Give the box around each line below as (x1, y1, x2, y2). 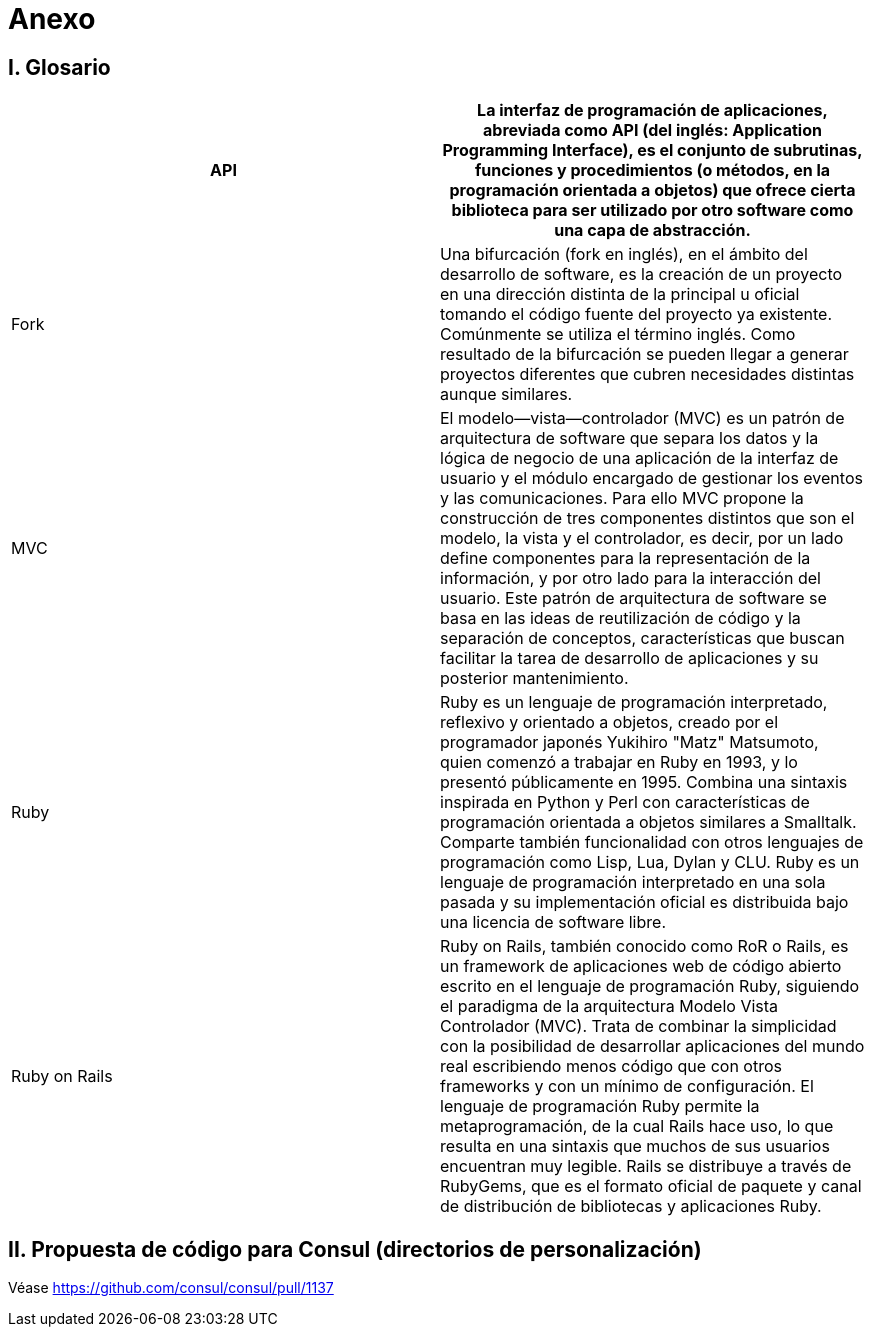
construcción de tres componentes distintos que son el (440, 508, 855, 529)
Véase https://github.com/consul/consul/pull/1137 (8, 1279, 334, 1297)
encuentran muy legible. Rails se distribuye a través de (440, 1156, 852, 1177)
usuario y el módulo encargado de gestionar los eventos (440, 468, 863, 489)
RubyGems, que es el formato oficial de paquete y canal (440, 1176, 862, 1197)
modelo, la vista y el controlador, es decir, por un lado (440, 528, 844, 549)
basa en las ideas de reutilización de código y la (440, 608, 801, 629)
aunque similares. (440, 384, 573, 405)
